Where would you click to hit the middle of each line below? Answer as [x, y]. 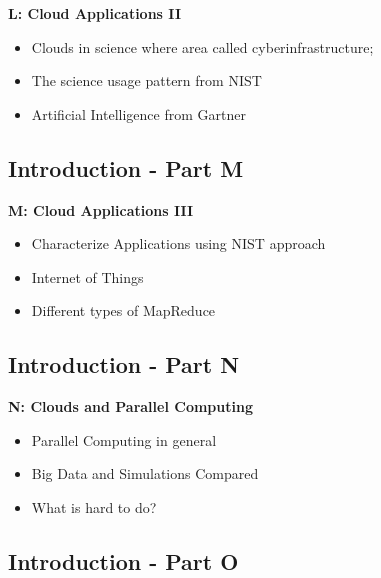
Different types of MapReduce [123, 310]
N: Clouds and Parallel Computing [130, 406]
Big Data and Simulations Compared [145, 473]
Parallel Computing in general [124, 439]
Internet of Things [87, 276]
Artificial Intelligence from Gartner [138, 113]
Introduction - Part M [126, 167]
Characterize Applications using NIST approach [178, 243]
